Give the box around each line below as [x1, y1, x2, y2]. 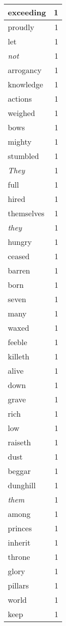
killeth [8, 351, 30, 362]
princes [8, 522, 32, 534]
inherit [8, 537, 31, 548]
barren [8, 265, 30, 276]
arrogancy [8, 64, 42, 76]
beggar [8, 465, 31, 476]
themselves [8, 207, 44, 219]
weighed [8, 107, 35, 118]
